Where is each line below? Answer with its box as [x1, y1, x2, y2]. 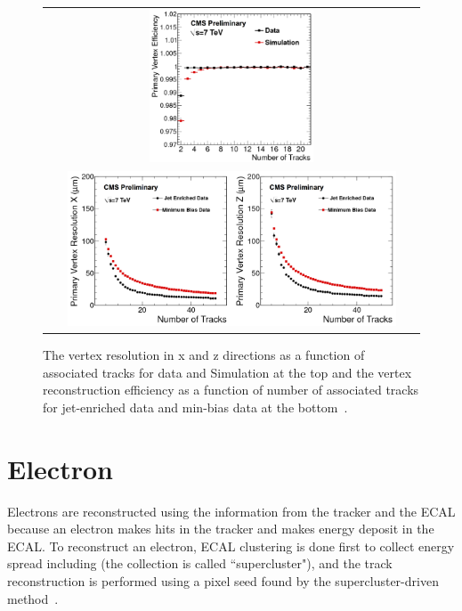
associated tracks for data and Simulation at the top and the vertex [43, 363, 412, 381]
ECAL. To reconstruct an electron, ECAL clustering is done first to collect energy [7, 536, 455, 555]
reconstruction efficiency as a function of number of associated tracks [43, 380, 419, 399]
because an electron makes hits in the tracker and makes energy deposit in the [7, 519, 434, 538]
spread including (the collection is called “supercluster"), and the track [7, 554, 393, 573]
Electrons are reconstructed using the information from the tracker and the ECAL [7, 501, 456, 520]
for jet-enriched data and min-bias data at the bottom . [43, 397, 348, 416]
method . [7, 589, 59, 607]
